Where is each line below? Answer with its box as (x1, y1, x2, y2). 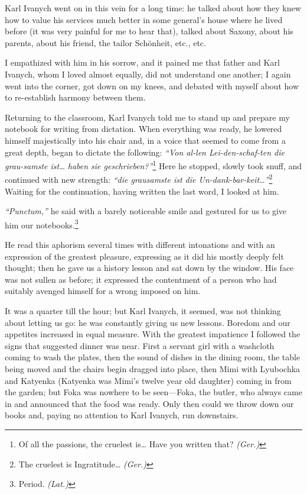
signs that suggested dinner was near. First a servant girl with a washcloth (5, 339, 275, 351)
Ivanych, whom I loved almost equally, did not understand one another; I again (5, 67, 291, 80)
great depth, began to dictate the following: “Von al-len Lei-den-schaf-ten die (5, 146, 285, 158)
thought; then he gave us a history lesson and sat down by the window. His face (5, 261, 294, 274)
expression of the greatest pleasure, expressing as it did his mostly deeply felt (5, 250, 284, 262)
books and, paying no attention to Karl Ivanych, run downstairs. (5, 409, 239, 421)
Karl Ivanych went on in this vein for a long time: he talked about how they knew (5, 2, 301, 14)
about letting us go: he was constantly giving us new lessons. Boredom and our (5, 316, 290, 328)
